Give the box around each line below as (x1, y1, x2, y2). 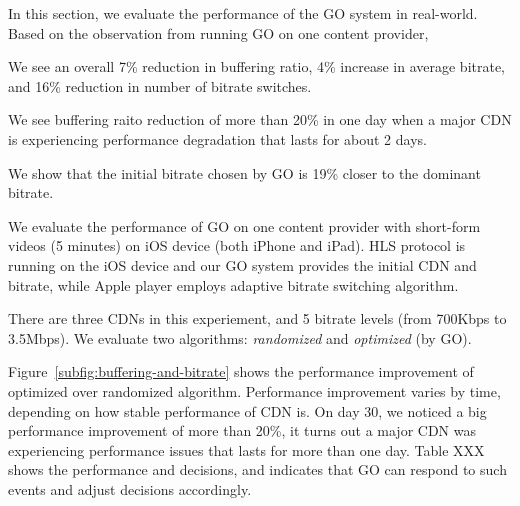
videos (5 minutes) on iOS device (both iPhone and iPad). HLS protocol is (8, 235, 466, 256)
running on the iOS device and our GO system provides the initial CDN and (8, 254, 477, 275)
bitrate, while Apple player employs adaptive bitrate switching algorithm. (8, 274, 459, 295)
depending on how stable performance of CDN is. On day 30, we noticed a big (8, 400, 487, 421)
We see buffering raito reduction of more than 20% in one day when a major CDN (8, 109, 512, 130)
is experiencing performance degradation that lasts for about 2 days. (8, 128, 427, 149)
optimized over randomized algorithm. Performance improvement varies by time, (8, 380, 501, 401)
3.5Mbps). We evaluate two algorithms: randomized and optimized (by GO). (8, 327, 472, 348)
